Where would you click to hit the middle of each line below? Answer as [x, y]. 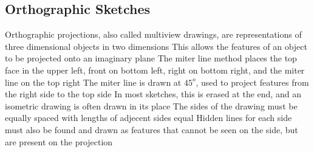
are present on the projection [59, 141]
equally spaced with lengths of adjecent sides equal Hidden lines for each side [148, 118]
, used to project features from [252, 82]
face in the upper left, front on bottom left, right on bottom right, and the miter [155, 70]
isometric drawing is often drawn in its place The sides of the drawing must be [151, 105]
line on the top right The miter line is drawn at [93, 82]
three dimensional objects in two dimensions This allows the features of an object [156, 46]
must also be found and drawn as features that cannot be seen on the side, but [152, 129]
